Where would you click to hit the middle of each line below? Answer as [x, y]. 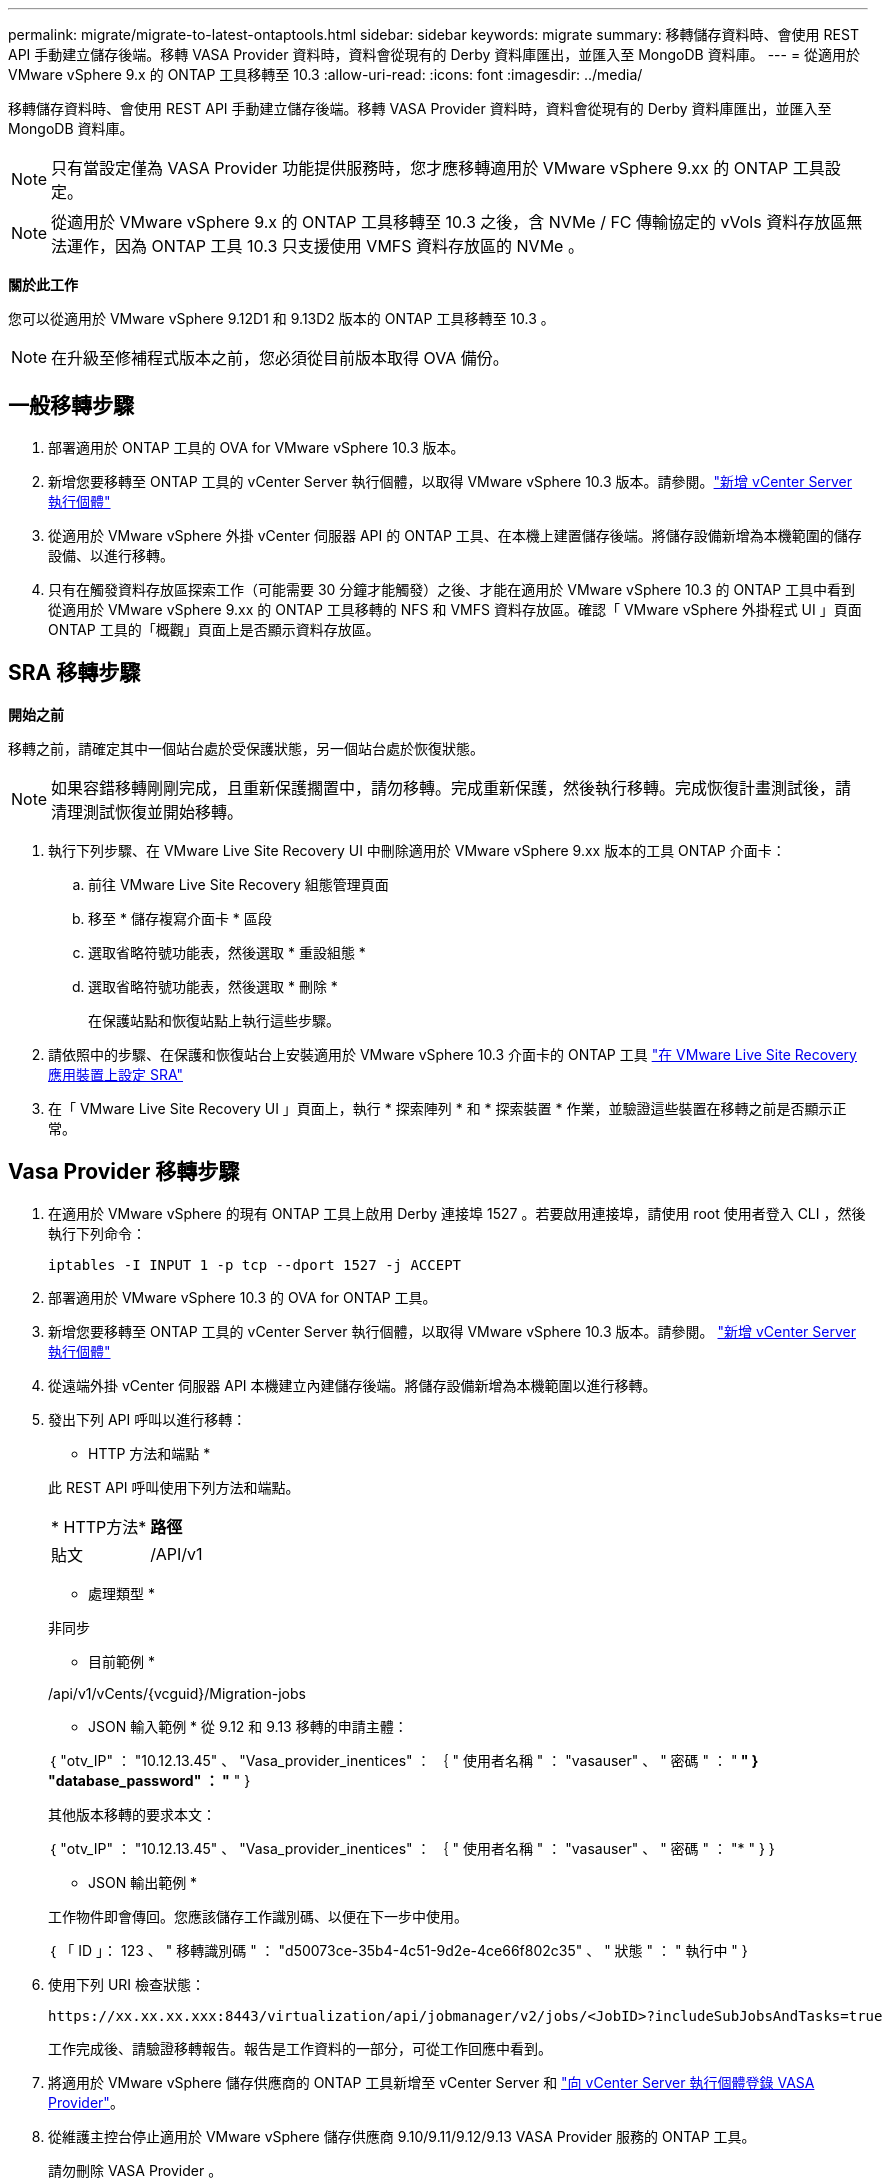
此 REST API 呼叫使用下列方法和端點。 [174, 1487]
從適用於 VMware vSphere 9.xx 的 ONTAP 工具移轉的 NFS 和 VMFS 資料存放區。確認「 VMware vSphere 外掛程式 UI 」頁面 [455, 609]
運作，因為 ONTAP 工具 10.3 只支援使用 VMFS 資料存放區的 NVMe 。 [325, 246]
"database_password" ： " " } [149, 1780]
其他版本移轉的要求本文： [132, 1814]
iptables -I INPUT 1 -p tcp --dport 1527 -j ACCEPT [255, 1264]
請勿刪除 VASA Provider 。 [135, 2170]
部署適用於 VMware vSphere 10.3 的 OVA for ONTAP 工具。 [242, 1297]
